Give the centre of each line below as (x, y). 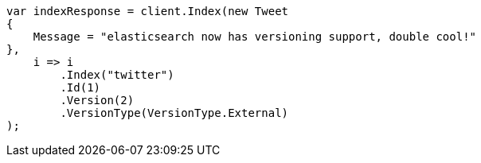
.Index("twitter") (117, 75)
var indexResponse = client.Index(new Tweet (148, 11)
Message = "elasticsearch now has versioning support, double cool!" (255, 37)
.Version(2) (97, 100)
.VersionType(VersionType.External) (174, 113)
